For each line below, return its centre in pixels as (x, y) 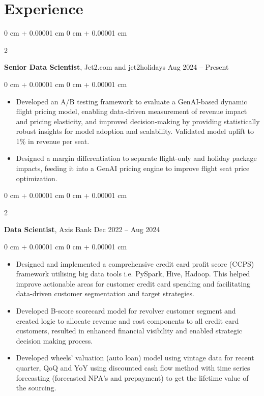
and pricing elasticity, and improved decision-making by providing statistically (138, 121)
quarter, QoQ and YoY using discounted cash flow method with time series (133, 367)
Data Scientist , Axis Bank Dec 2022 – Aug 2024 (82, 229)
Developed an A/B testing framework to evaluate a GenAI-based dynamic (131, 101)
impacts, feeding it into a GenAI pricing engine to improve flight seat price (133, 168)
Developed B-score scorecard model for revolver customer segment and (126, 310)
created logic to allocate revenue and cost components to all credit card (127, 320)
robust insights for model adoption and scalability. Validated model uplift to (135, 131)
